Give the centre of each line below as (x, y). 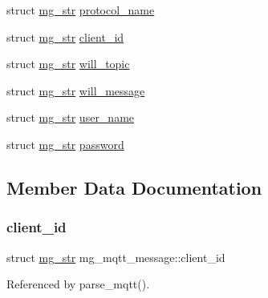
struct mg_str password (65, 144)
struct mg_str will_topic (68, 64)
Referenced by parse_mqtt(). (78, 284)
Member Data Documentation (134, 187)
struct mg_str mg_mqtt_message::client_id (116, 257)
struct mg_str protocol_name (81, 10)
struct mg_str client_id (65, 36)
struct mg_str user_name (71, 117)
